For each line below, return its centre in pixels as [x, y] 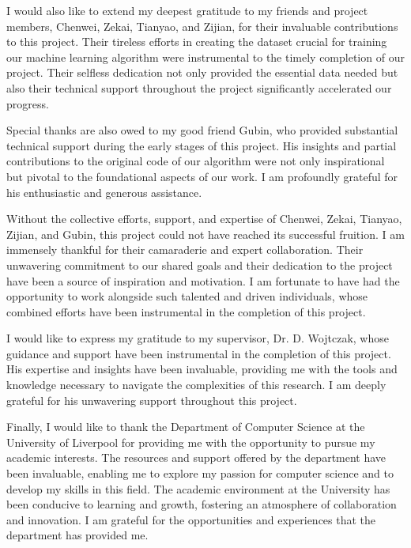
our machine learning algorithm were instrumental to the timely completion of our [205, 57]
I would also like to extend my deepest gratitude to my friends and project [187, 10]
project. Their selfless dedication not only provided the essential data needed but [202, 72]
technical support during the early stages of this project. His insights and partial [202, 145]
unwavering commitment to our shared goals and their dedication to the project [200, 265]
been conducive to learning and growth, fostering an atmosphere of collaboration [202, 504]
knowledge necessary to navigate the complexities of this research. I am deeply [196, 385]
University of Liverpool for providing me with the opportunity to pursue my [191, 442]
